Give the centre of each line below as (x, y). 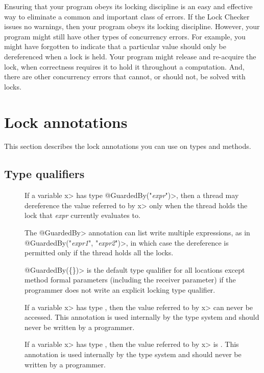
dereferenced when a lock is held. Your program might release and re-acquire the (130, 56)
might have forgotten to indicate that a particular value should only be (115, 46)
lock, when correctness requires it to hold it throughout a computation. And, (124, 66)
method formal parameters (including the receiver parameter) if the (130, 280)
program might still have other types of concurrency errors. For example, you (125, 36)
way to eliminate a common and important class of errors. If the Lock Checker (127, 16)
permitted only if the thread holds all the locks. (99, 253)
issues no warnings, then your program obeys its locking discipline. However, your (132, 26)
